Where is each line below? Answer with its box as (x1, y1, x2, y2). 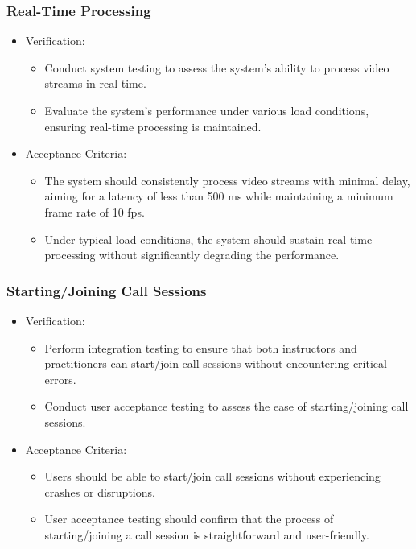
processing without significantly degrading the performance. (44, 246, 340, 263)
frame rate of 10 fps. (44, 203, 145, 220)
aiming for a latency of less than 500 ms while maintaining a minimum (44, 188, 393, 204)
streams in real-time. (44, 75, 146, 92)
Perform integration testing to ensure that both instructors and (44, 339, 357, 356)
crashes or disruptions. (44, 483, 155, 500)
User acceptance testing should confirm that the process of (44, 510, 334, 527)
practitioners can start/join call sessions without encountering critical (44, 355, 387, 372)
